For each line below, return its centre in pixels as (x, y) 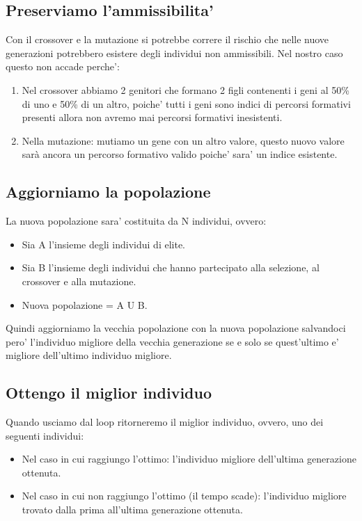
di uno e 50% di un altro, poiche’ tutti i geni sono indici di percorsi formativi (186, 103)
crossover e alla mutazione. (79, 281)
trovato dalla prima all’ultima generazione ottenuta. (132, 510)
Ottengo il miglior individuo (109, 393)
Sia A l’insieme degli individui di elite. (104, 244)
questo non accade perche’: (63, 66)
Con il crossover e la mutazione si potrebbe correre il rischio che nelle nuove (167, 39)
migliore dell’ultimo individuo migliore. (89, 355)
